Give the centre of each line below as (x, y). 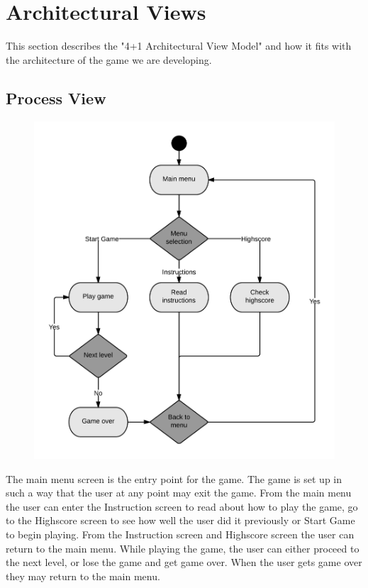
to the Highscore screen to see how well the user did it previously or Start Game (180, 520)
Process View (56, 98)
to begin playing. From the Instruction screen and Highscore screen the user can (180, 534)
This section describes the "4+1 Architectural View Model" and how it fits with (179, 46)
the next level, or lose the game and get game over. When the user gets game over (184, 562)
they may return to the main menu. (83, 576)
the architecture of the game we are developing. (109, 59)
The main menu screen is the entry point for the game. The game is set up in (174, 478)
